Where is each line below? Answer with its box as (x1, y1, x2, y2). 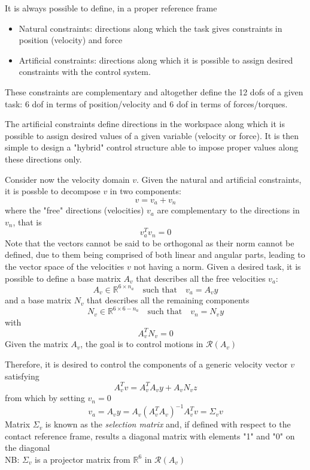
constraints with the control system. (19, 65, 151, 78)
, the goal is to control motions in (80, 338, 203, 350)
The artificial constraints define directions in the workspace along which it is (5, 117, 285, 130)
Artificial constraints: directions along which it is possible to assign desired (19, 53, 293, 66)
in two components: (110, 185, 181, 197)
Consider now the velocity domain (5, 173, 130, 185)
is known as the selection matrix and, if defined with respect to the (45, 418, 291, 430)
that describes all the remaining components (87, 294, 250, 306)
